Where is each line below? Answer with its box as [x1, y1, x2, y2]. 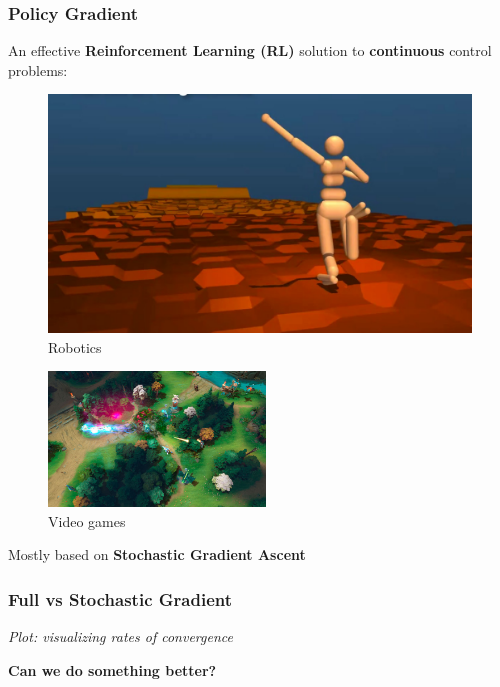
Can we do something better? [8, 659, 217, 680]
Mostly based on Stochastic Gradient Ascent [8, 544, 306, 565]
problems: [8, 59, 68, 80]
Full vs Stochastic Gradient [8, 586, 232, 611]
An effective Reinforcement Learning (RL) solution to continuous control [8, 40, 492, 61]
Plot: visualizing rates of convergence [8, 626, 233, 647]
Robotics [48, 336, 102, 357]
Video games [48, 510, 126, 531]
